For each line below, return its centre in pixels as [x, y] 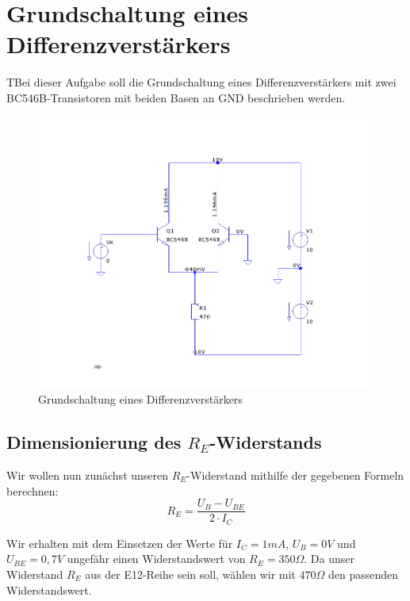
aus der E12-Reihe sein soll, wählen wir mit [190, 574]
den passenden [363, 574]
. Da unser [329, 559]
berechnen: [33, 490]
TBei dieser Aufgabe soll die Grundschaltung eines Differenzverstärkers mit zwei [201, 82]
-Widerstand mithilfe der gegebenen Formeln [295, 475]
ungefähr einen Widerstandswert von [156, 559]
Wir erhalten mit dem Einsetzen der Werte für [120, 543]
